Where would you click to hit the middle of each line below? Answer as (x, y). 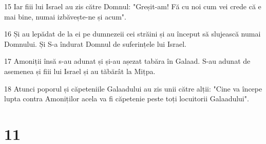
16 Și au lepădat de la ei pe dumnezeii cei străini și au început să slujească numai (132, 34)
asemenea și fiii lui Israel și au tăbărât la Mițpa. (80, 71)
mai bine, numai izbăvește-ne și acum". (65, 16)
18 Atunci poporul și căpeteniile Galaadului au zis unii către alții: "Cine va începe (133, 88)
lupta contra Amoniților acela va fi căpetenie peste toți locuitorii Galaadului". (127, 98)
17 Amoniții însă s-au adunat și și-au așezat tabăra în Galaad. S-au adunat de (127, 61)
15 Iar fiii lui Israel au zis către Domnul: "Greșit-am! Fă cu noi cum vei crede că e (133, 6)
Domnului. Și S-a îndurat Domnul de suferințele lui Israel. (95, 43)
